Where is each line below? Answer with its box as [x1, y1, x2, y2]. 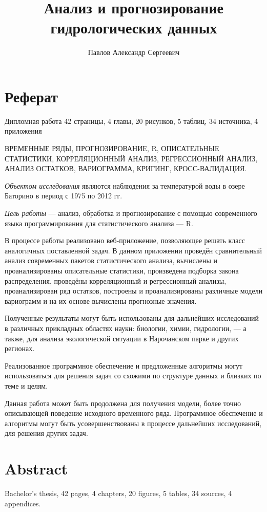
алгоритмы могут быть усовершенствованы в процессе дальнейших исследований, [5, 417, 262, 428]
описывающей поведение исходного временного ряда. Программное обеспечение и [5, 408, 263, 418]
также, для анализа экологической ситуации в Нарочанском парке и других [5, 333, 239, 343]
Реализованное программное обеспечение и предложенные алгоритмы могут [5, 360, 243, 371]
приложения [5, 125, 42, 136]
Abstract [5, 458, 68, 479]
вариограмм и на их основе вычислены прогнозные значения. [5, 295, 197, 306]
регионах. [5, 343, 35, 354]
